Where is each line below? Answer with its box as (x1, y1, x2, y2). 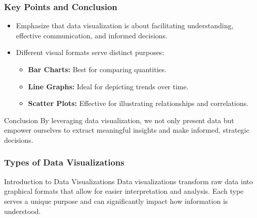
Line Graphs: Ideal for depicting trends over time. (28, 81, 189, 91)
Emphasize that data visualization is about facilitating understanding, (16, 20, 234, 31)
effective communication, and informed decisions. (16, 30, 168, 40)
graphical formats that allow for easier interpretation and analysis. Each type (4, 186, 244, 196)
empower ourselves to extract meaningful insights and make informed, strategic (4, 125, 249, 135)
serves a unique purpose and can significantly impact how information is (4, 195, 228, 206)
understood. (4, 205, 41, 216)
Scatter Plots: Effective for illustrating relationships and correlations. (28, 98, 249, 108)
